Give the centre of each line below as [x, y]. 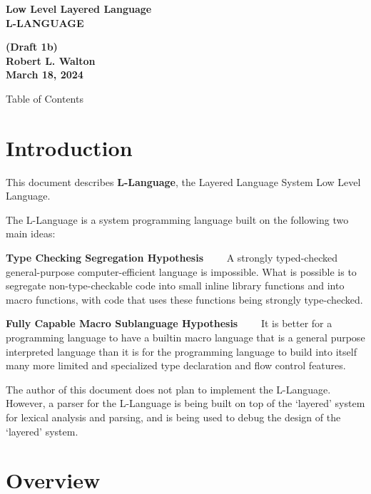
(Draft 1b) [32, 47]
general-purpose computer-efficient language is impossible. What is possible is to [181, 271]
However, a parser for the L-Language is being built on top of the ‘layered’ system [185, 403]
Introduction [69, 147]
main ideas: [31, 233]
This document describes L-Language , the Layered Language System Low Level [183, 181]
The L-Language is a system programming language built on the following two [177, 219]
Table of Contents [45, 98]
